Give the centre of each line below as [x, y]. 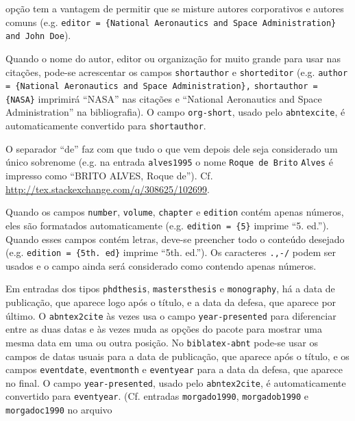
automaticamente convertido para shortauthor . [106, 126]
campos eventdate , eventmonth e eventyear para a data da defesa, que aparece [174, 369]
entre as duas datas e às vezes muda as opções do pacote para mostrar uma [164, 329]
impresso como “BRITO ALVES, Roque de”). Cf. [109, 176]
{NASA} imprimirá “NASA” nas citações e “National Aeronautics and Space [164, 98]
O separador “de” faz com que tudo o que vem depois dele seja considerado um [172, 148]
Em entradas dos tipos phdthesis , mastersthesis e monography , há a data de [170, 289]
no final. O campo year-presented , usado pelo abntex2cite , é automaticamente [176, 382]
